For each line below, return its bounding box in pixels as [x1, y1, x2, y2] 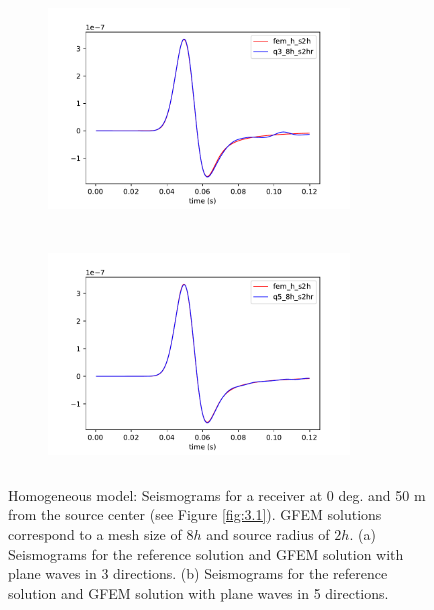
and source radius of [206, 523, 330, 544]
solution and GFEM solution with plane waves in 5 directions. [8, 582, 389, 603]
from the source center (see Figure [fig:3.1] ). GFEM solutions [8, 504, 382, 525]
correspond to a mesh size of [8, 523, 182, 544]
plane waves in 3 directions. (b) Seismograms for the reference [8, 563, 388, 584]
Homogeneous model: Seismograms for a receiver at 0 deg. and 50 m [8, 484, 426, 505]
